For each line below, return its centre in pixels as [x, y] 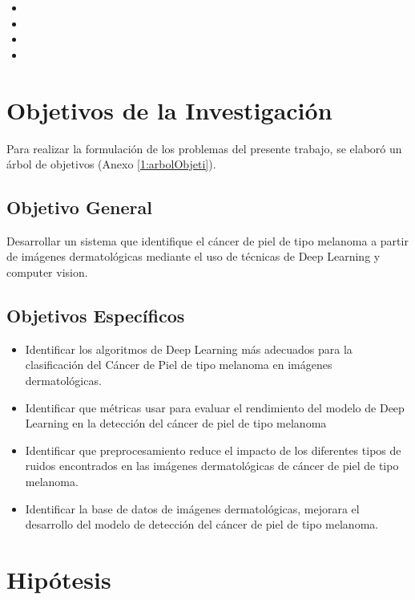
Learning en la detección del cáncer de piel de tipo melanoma [176, 423]
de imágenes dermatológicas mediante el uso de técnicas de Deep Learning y [193, 256]
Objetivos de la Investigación [169, 109]
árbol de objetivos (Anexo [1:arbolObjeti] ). [111, 164]
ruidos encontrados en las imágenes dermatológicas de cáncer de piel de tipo [212, 466]
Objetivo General [79, 207]
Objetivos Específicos [96, 316]
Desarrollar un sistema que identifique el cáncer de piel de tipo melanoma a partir [207, 240]
